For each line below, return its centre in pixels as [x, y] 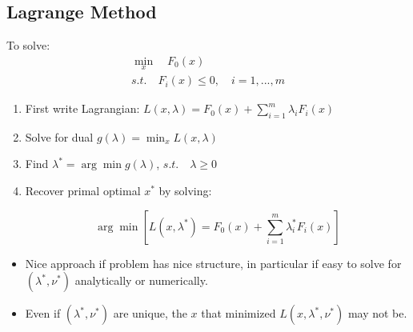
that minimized [239, 313]
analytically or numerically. [141, 280]
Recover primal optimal [83, 191]
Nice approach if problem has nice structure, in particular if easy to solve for [213, 263]
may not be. [377, 313]
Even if [43, 313]
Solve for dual [59, 136]
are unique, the [150, 313]
